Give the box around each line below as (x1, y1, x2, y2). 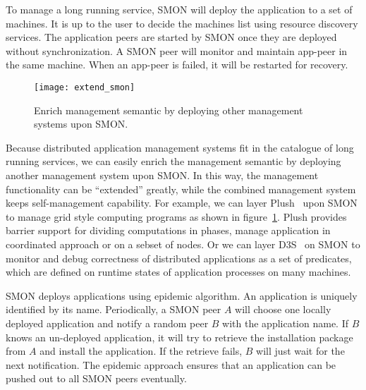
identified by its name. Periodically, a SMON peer (6, 302, 221, 317)
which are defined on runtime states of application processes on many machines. (6, 264, 351, 279)
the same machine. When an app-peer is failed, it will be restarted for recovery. (6, 57, 348, 72)
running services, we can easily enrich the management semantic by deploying (6, 154, 341, 169)
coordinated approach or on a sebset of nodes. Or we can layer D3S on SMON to (6, 236, 360, 251)
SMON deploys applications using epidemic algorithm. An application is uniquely (6, 288, 358, 303)
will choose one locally (235, 302, 331, 317)
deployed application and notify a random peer (6, 315, 209, 330)
